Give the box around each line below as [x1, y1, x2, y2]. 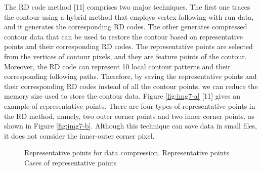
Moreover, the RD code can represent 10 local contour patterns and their [4, 61, 231, 71]
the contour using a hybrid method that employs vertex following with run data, [4, 11, 254, 22]
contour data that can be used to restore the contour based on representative [4, 31, 243, 41]
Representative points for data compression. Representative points [24, 147, 230, 158]
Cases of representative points [24, 157, 117, 167]
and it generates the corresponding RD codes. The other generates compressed [4, 21, 247, 32]
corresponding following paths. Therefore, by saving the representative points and [4, 71, 257, 81]
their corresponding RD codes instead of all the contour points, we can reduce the [4, 80, 258, 91]
